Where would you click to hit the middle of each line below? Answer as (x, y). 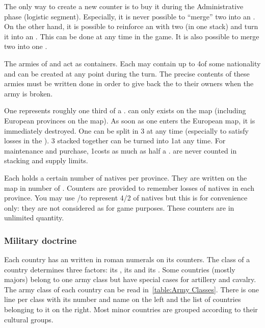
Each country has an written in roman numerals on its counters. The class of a (127, 259)
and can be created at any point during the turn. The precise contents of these (127, 73)
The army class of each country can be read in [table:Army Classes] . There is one (131, 289)
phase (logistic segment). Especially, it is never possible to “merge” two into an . (130, 16)
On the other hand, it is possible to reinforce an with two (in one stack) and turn (131, 26)
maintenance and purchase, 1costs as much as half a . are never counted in (121, 150)
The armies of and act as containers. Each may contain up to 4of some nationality (132, 63)
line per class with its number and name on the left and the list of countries (123, 299)
